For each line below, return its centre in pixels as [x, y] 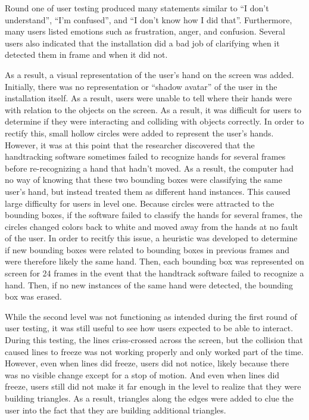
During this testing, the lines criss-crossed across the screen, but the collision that [154, 340]
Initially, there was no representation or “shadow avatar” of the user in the [141, 86]
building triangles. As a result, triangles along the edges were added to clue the [149, 398]
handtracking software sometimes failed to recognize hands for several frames [145, 156]
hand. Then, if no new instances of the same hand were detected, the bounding [149, 284]
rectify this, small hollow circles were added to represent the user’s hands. [139, 133]
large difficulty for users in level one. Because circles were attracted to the [140, 203]
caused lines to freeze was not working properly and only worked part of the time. [154, 351]
